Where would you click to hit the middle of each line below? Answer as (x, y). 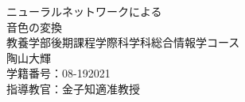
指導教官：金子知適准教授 (73, 88)
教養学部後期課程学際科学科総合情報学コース (123, 42)
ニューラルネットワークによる (84, 11)
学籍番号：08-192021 (58, 73)
